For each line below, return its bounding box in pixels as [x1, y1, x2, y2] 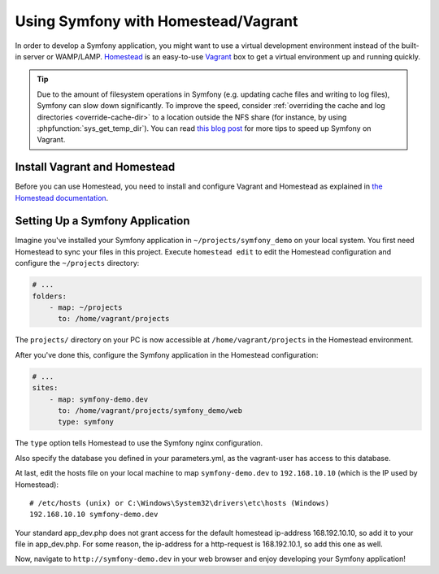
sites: [32, 383, 59, 393]
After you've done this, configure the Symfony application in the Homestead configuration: [15, 350, 319, 359]
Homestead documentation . [15, 193, 109, 202]
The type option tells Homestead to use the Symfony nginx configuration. [15, 438, 263, 448]
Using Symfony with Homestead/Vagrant [15, 12, 298, 30]
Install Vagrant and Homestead [15, 160, 176, 174]
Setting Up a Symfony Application [15, 214, 190, 228]
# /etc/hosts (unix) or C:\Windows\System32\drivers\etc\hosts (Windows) [29, 498, 330, 507]
